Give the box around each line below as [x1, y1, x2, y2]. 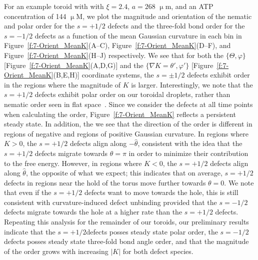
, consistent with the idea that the [137, 138, 242, 148]
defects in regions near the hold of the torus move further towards [4, 177, 206, 187]
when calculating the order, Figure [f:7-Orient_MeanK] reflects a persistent [4, 108, 236, 119]
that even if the [4, 187, 51, 197]
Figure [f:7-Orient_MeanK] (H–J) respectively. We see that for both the [4, 49, 224, 60]
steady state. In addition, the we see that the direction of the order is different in [4, 118, 252, 129]
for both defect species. [122, 245, 193, 256]
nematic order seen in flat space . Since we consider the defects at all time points [4, 98, 253, 109]
